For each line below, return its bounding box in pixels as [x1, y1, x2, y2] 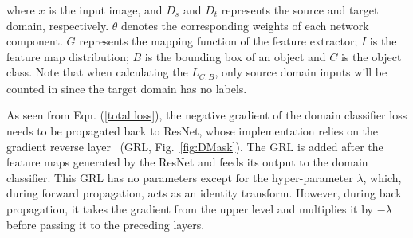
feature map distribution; [6, 48, 129, 64]
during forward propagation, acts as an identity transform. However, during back [6, 185, 402, 201]
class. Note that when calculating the [6, 64, 188, 80]
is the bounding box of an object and [144, 48, 326, 64]
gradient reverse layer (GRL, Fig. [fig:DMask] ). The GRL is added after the [6, 138, 383, 154]
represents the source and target [221, 2, 379, 18]
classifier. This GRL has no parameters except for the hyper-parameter [6, 169, 353, 185]
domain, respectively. [6, 17, 109, 33]
